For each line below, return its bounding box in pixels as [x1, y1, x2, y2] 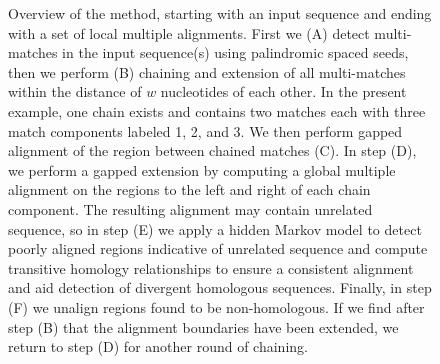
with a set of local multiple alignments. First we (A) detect [8, 22, 370, 43]
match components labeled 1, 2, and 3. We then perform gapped [8, 120, 403, 141]
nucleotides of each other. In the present [160, 81, 407, 102]
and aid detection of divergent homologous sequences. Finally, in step [8, 277, 432, 298]
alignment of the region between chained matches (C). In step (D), [8, 140, 417, 161]
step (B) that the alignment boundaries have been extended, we [8, 316, 399, 337]
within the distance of [8, 81, 142, 102]
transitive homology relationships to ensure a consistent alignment [8, 257, 414, 278]
